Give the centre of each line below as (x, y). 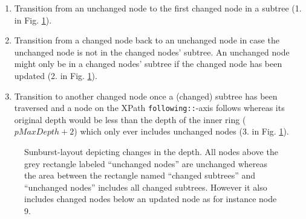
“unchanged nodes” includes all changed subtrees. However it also (146, 187)
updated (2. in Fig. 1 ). (56, 75)
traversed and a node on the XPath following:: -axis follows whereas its (149, 108)
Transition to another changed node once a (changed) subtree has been (146, 96)
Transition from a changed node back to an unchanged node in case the (147, 40)
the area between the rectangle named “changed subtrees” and (140, 175)
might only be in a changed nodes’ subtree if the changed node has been (148, 64)
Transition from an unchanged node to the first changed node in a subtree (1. (158, 8)
